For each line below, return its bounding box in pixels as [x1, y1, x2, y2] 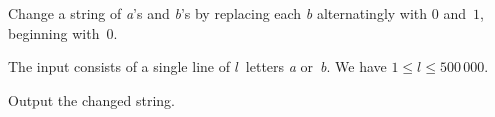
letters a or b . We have [245, 56, 387, 77]
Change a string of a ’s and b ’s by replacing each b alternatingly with [8, 3, 428, 23]
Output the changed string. [8, 89, 175, 110]
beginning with [8, 22, 100, 43]
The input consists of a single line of [8, 56, 230, 77]
